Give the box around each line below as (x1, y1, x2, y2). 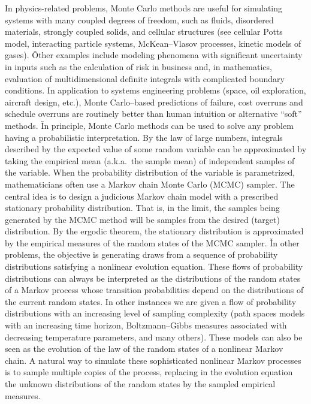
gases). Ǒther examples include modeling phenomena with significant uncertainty (5, 49, 303, 61)
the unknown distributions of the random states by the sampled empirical (5, 378, 276, 390)
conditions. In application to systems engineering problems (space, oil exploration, (5, 84, 306, 97)
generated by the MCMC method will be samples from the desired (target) (5, 213, 280, 225)
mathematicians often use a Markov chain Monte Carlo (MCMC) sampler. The (5, 177, 295, 190)
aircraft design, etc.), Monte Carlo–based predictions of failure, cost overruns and (5, 95, 303, 108)
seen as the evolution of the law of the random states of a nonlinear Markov (5, 342, 283, 355)
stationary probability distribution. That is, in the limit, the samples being (5, 201, 280, 214)
